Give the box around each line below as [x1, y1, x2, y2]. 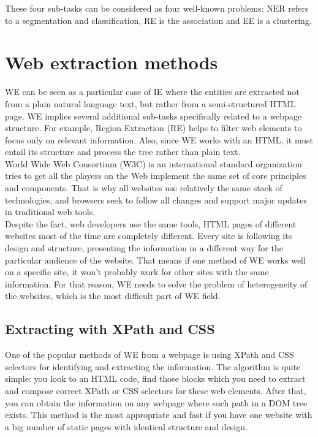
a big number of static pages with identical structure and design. [5, 420, 248, 433]
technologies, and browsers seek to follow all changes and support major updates [5, 193, 308, 206]
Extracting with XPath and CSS [5, 319, 215, 338]
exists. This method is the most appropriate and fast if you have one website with [5, 408, 312, 421]
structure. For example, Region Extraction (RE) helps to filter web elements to [5, 121, 302, 134]
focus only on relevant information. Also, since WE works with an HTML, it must [5, 133, 313, 146]
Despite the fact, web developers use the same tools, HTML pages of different [5, 217, 297, 230]
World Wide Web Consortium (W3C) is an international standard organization [5, 157, 302, 170]
